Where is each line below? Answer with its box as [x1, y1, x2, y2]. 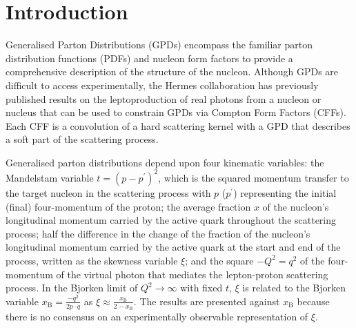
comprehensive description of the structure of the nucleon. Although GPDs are [6, 64, 339, 79]
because [297, 293, 330, 308]
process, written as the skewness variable [6, 253, 178, 267]
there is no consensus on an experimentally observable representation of [6, 309, 308, 323]
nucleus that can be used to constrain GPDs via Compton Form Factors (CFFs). [6, 105, 346, 119]
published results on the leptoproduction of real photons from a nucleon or [6, 91, 322, 106]
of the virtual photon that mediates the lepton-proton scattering [56, 267, 328, 281]
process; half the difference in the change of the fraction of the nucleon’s [6, 226, 310, 240]
